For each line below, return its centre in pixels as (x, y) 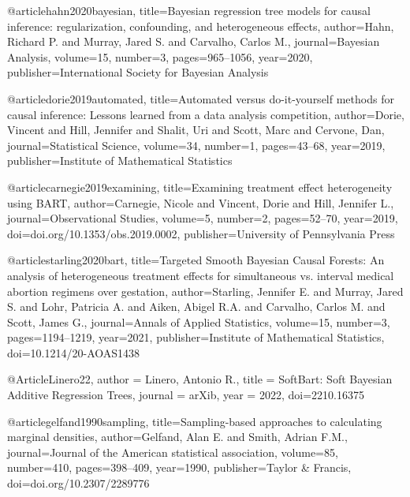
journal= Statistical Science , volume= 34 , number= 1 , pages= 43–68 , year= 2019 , (196, 145)
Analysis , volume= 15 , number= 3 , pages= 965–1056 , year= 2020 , (160, 56)
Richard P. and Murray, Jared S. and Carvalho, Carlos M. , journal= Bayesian (194, 41)
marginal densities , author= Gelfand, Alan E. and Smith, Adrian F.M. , (177, 437)
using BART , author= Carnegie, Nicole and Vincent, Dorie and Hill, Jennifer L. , (201, 202)
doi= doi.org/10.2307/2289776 (78, 483)
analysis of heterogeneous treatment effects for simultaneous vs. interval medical (201, 275)
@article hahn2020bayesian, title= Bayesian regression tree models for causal (189, 10)
